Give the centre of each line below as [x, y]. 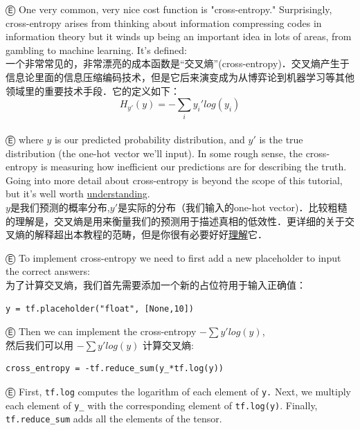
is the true [281, 140]
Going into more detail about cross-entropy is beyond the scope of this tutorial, [174, 180]
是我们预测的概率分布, [60, 207]
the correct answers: [48, 271]
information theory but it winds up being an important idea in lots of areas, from [179, 36]
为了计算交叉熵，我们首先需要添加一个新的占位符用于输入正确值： [156, 285]
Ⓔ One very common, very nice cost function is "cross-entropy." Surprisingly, [169, 9]
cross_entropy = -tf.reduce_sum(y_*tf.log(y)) [115, 369]
